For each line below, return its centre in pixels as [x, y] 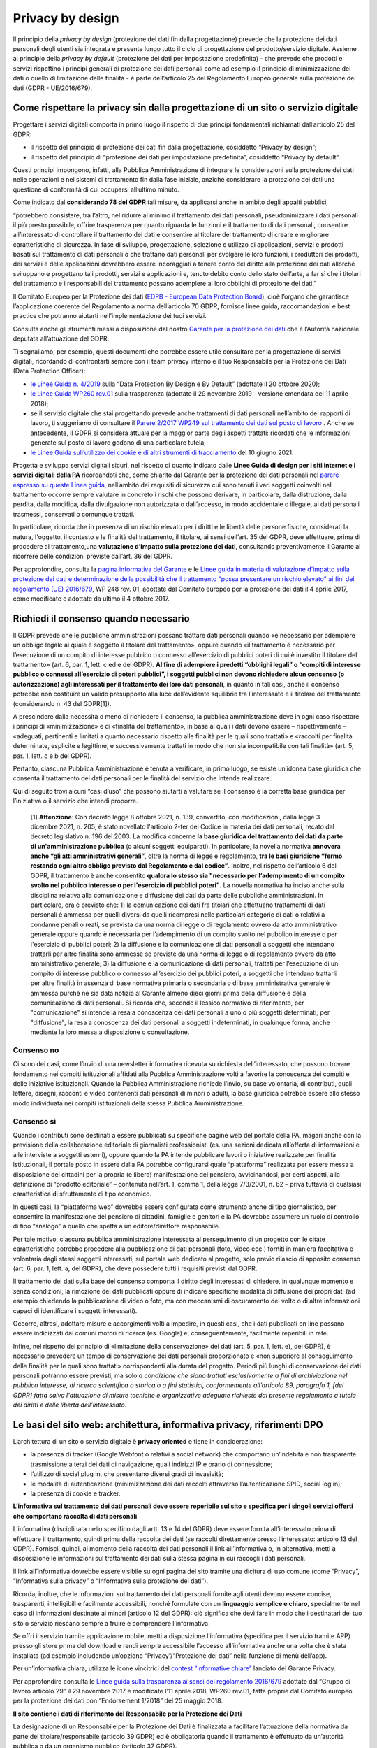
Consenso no [36, 1050]
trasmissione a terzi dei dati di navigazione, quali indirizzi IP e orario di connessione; [151, 1464]
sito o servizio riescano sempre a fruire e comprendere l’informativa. [111, 1623]
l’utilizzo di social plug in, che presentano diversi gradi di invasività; [127, 1474]
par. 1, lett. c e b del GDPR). [52, 756]
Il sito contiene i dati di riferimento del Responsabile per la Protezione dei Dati [127, 1714]
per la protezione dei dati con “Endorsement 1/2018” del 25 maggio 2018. [118, 1701]
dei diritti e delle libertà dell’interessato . [70, 1405]
